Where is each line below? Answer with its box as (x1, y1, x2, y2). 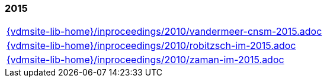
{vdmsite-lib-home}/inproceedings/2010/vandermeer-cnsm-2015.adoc (7, 25, 322, 38)
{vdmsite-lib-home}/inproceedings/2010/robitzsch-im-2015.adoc (7, 40, 296, 52)
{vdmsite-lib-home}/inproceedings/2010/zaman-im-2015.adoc (7, 54, 284, 66)
